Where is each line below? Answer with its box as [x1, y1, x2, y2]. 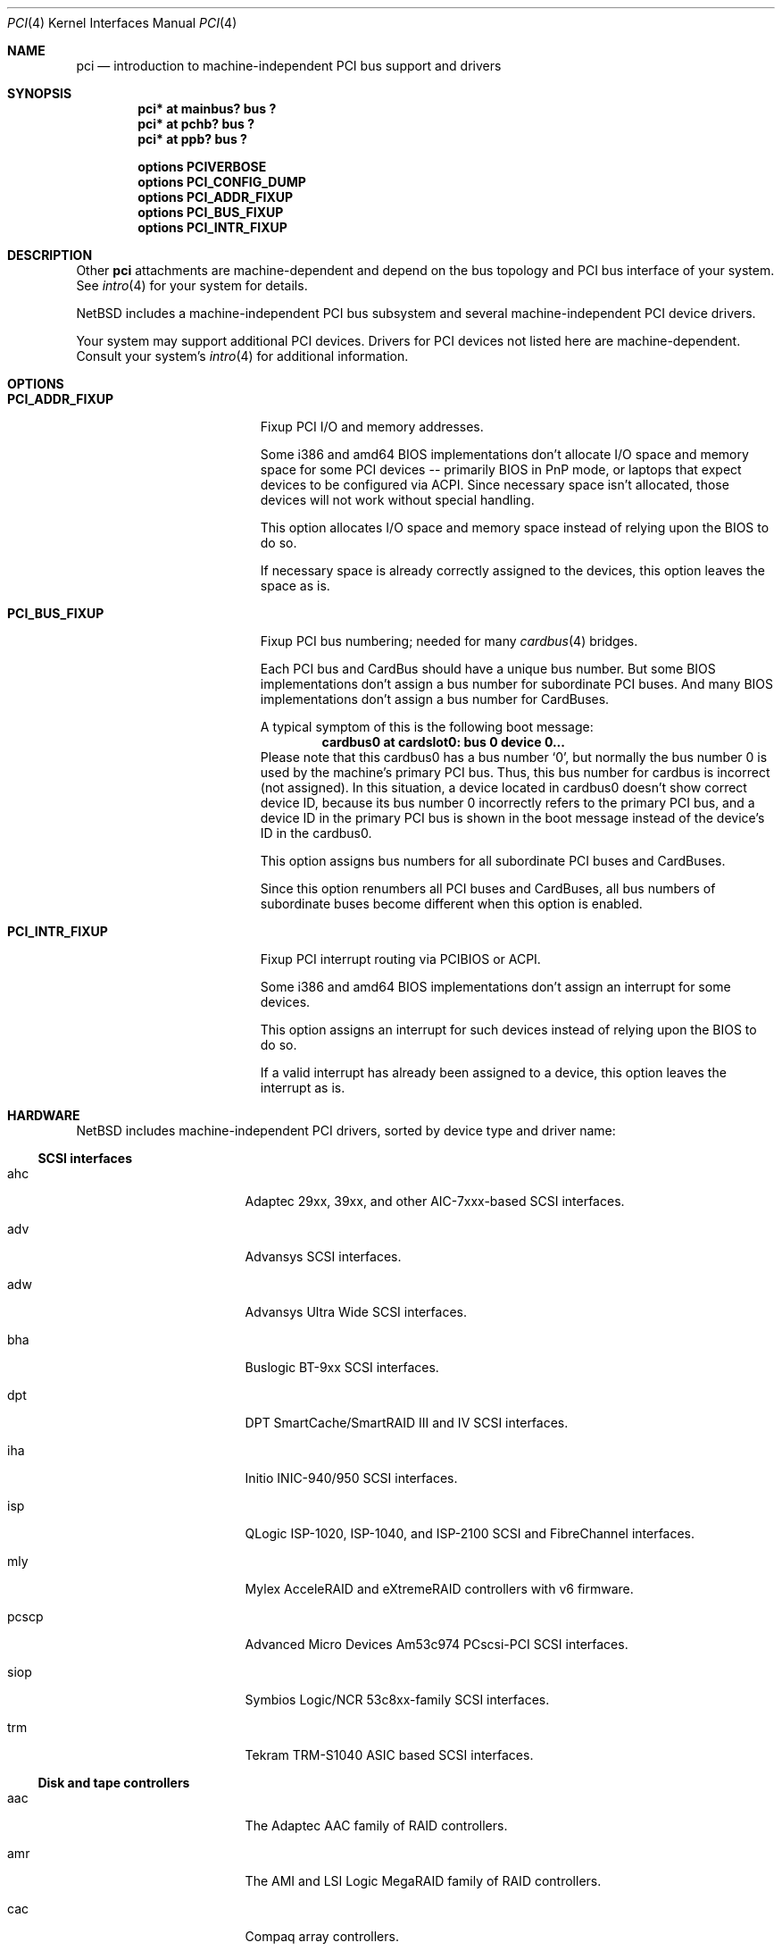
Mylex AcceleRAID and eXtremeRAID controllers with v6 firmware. [245, 1581, 634, 1596]
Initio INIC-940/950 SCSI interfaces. [245, 1470, 458, 1486]
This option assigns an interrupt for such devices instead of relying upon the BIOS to [260, 1022, 757, 1037]
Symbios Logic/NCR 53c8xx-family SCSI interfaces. [245, 1692, 550, 1707]
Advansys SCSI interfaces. [245, 1249, 402, 1264]
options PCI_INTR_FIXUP [137, 220, 287, 235]
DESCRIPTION [7, 247, 93, 263]
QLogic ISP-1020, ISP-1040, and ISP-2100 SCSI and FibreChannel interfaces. [245, 1526, 695, 1541]
